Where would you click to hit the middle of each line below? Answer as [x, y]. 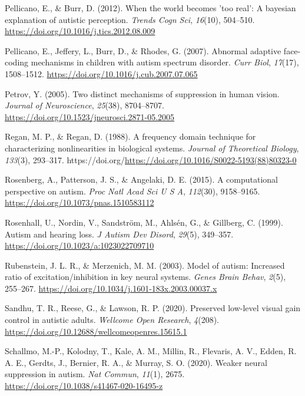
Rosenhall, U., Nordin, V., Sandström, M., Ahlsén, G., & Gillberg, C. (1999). [144, 222]
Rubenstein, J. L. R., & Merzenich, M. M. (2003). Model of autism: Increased [145, 265]
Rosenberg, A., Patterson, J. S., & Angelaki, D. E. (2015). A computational [142, 179]
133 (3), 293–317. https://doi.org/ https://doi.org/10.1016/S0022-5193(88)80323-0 [151, 159]
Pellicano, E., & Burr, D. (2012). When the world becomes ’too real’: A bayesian [150, 8]
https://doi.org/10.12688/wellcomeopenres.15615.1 [96, 331]
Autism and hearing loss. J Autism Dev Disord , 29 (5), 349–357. [119, 234]
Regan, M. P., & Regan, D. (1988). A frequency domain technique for [130, 136]
